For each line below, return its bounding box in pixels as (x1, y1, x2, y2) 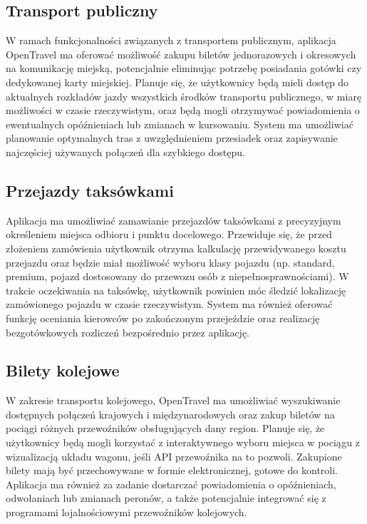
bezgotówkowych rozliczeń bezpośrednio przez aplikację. (6, 324, 250, 339)
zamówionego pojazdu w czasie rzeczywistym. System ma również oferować (6, 297, 333, 312)
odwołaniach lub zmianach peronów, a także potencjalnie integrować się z (6, 490, 326, 505)
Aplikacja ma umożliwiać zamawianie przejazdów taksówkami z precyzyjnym (6, 212, 341, 227)
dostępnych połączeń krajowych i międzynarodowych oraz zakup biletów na (6, 406, 335, 421)
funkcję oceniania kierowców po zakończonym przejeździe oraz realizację (6, 310, 320, 325)
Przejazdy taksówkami (6, 179, 174, 201)
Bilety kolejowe (6, 359, 120, 381)
